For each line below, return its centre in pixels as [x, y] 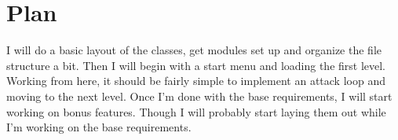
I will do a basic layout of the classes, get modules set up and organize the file [194, 50]
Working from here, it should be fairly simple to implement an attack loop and [196, 81]
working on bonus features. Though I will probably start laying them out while [196, 111]
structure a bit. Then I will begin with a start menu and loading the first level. [196, 65]
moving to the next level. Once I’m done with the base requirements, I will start [199, 96]
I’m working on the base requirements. [99, 127]
